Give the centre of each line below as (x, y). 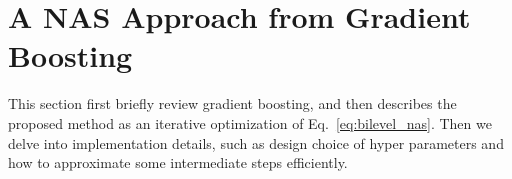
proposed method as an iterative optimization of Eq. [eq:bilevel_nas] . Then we (250, 122)
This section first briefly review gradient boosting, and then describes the (232, 103)
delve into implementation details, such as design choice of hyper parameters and (256, 142)
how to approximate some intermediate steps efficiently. (178, 162)
